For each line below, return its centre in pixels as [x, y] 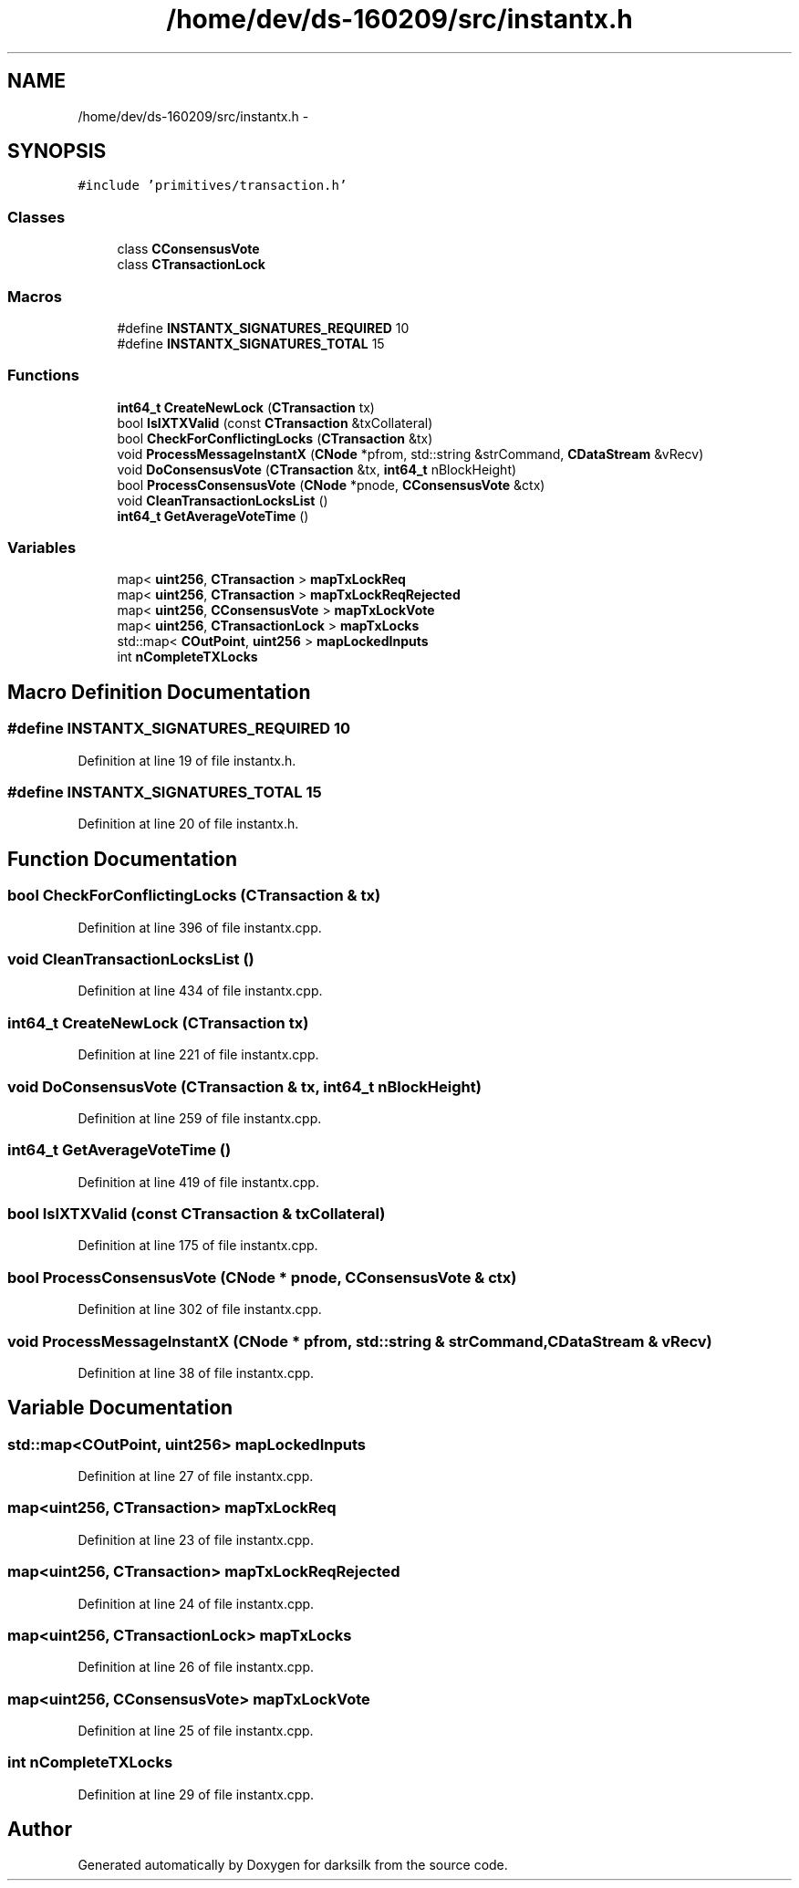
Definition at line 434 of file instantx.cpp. [200, 991]
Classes [36, 217]
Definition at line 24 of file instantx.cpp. [196, 1603]
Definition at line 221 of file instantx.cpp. [198, 1055]
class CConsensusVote [188, 249]
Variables [42, 548]
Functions [43, 376]
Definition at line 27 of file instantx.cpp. [196, 1476]
